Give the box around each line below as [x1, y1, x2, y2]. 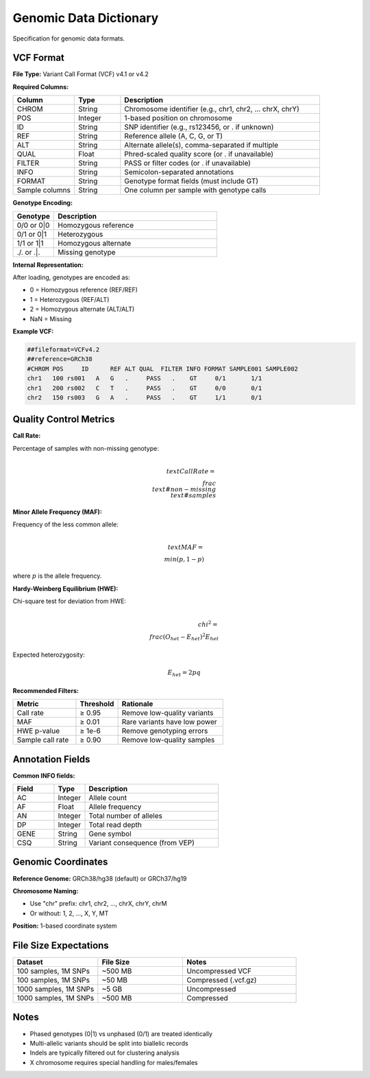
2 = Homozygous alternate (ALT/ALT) [29, 305, 135, 314]
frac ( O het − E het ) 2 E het [149, 631, 219, 642]
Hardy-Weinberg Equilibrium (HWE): [12, 584, 119, 593]
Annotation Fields [12, 753, 90, 765]
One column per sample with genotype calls [124, 185, 267, 195]
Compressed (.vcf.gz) [186, 975, 257, 985]
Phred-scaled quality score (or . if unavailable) [124, 150, 274, 159]
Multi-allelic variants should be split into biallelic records [29, 1039, 188, 1047]
